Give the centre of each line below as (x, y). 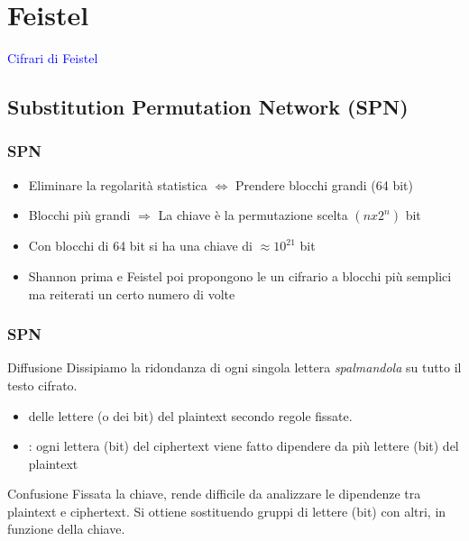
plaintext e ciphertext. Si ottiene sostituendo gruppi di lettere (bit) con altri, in (227, 511)
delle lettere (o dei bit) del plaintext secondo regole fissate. (190, 415)
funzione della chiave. (66, 529)
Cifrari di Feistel (53, 58)
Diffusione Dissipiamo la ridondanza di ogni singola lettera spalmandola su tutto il (234, 367)
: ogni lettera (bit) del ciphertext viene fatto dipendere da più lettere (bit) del (244, 446)
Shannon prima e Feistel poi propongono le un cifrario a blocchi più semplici (240, 275)
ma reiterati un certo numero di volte (132, 293)
